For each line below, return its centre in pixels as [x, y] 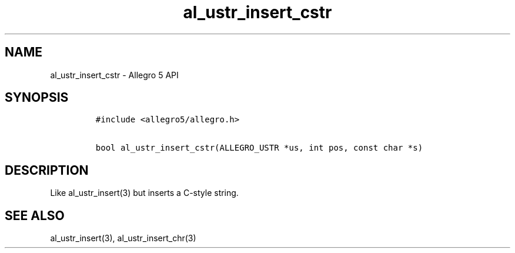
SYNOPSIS [37, 98]
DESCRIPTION [47, 170]
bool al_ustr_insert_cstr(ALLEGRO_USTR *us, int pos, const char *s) [259, 148]
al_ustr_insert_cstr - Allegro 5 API [114, 75]
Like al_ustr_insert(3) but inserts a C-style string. [144, 193]
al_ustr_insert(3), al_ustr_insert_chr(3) [123, 238]
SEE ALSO [35, 215]
